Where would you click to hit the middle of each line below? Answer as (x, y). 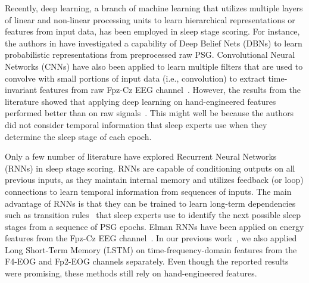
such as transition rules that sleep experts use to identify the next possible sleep (153, 215)
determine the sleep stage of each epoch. (78, 136)
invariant (21, 90)
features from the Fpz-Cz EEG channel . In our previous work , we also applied (151, 238)
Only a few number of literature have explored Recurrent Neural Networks (141, 156)
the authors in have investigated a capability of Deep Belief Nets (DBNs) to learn (154, 43)
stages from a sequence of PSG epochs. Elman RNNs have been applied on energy (154, 226)
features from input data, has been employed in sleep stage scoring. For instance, (152, 31)
